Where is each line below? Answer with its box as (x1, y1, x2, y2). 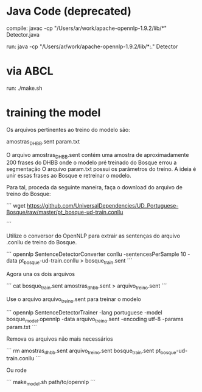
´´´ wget (6, 202, 26, 209)
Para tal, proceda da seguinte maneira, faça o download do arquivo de (6, 184, 183, 191)
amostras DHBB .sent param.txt (6, 137, 80, 147)
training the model (6, 106, 101, 120)
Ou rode (6, 366, 27, 374)
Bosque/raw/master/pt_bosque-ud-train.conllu (6, 209, 124, 216)
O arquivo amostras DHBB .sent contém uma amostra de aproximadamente (6, 151, 189, 160)
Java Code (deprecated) (6, 4, 132, 18)
